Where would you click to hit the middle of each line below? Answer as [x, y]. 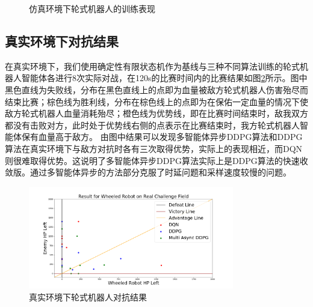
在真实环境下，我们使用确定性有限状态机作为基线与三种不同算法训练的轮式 [152, 66]
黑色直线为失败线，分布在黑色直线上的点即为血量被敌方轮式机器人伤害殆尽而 [156, 89]
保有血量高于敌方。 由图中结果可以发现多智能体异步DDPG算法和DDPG [162, 137]
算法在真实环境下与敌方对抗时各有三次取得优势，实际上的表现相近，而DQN [154, 148]
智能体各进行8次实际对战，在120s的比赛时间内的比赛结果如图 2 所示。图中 [164, 78]
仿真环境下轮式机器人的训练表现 [92, 8]
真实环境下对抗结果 [62, 41]
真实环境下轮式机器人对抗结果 [88, 296]
